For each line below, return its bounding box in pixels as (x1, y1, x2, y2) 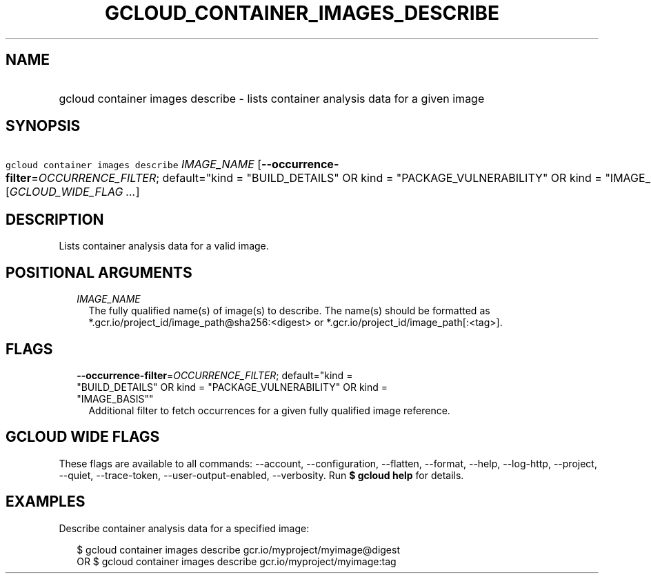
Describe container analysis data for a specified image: (59, 522, 310, 534)
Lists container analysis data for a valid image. (59, 240, 269, 252)
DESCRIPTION (6, 210, 104, 228)
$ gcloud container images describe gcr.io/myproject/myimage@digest (77, 543, 400, 556)
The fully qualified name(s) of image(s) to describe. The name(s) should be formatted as (88, 305, 490, 317)
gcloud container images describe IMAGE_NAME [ (6, 157, 262, 172)
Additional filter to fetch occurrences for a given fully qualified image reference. (88, 404, 450, 416)
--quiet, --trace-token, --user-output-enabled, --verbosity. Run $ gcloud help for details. (59, 469, 464, 481)
